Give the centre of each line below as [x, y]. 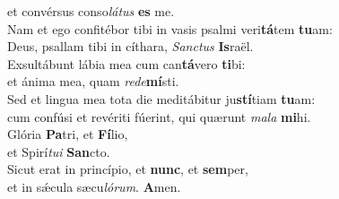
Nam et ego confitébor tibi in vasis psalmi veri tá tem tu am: [170, 28]
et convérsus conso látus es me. [91, 11]
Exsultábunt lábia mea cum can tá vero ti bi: [126, 63]
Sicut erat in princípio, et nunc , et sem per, [128, 169]
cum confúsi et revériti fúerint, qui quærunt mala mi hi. [159, 116]
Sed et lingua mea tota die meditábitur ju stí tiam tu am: [161, 98]
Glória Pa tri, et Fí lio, [68, 134]
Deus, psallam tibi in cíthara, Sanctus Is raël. [130, 46]
